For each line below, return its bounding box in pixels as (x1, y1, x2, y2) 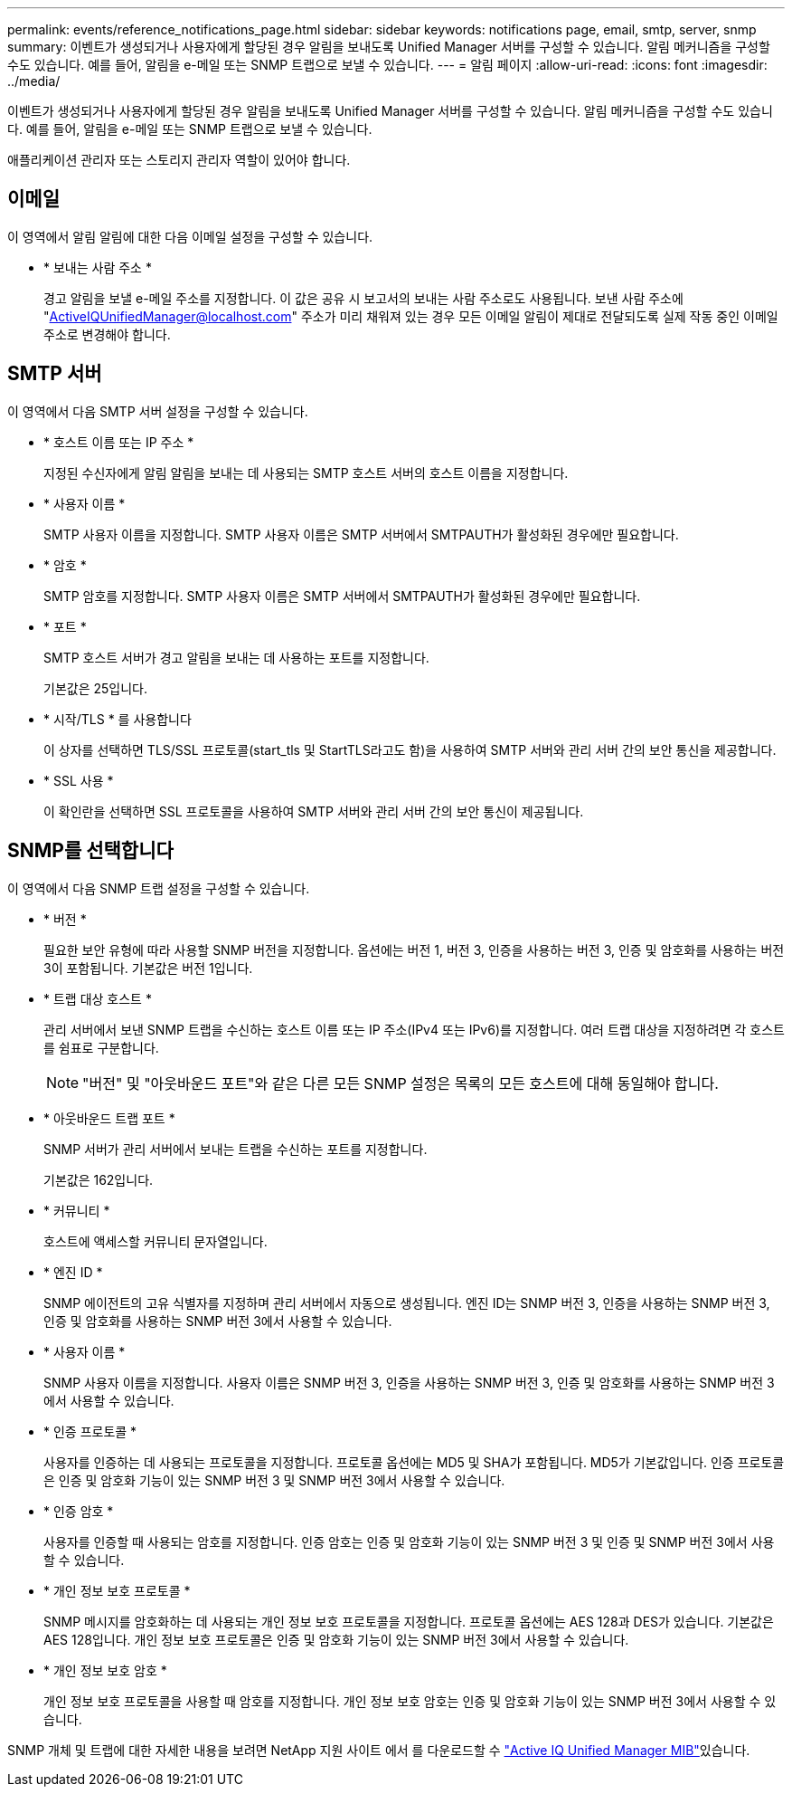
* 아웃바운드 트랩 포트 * (43, 1110, 175, 1126)
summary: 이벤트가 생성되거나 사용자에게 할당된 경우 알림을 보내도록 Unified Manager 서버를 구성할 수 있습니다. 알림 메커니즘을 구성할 (7, 39, 770, 54)
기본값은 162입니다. (43, 1171, 154, 1188)
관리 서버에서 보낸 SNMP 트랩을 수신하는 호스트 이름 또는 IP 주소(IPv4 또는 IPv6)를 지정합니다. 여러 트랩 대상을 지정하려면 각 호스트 (43, 1021, 785, 1037)
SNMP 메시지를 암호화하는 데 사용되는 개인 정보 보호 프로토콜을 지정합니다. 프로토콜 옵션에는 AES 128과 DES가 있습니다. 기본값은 (43, 1613, 774, 1629)
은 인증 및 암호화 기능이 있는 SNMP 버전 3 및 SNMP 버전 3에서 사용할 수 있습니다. (43, 1472, 505, 1488)
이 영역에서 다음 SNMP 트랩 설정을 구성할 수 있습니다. (7, 880, 310, 896)
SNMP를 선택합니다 (7, 839, 174, 863)
